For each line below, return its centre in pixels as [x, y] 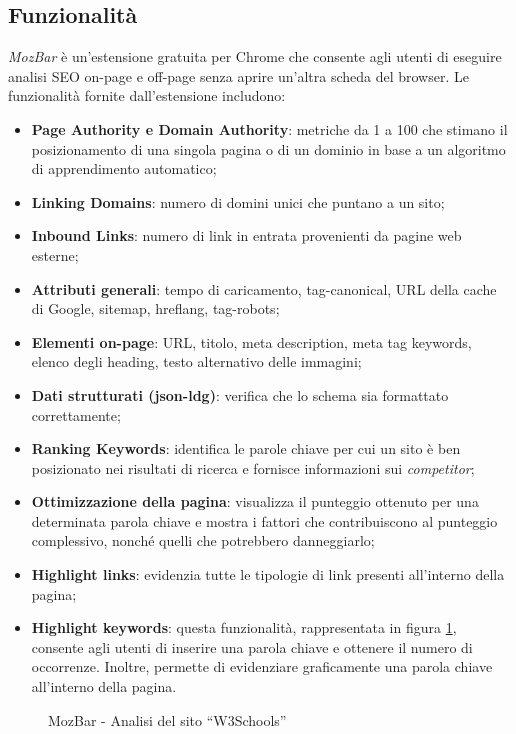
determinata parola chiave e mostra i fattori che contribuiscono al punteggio [264, 520]
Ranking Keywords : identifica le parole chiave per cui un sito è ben [246, 448]
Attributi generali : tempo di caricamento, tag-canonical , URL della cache [264, 288]
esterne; [55, 254]
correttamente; [76, 414]
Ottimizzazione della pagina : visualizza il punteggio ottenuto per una [255, 501]
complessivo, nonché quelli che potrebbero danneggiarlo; [203, 540]
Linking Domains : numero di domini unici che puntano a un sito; [238, 201]
